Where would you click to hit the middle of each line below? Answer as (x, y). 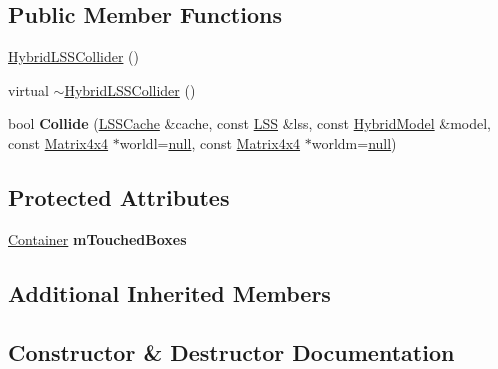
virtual (28, 89)
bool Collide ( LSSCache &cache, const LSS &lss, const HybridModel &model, (250, 123)
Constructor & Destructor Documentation (231, 351)
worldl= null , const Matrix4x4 (210, 142)
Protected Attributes (119, 196)
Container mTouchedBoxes (97, 238)
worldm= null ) (354, 142)
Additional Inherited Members (169, 292)
